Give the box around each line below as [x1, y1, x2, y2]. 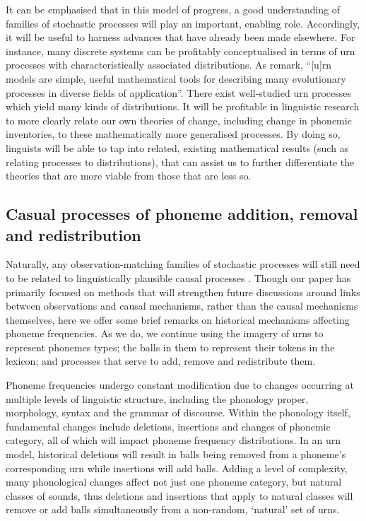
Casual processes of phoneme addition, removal [6, 203, 358, 225]
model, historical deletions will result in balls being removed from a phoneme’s [6, 447, 346, 462]
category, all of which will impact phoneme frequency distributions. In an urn [6, 433, 341, 447]
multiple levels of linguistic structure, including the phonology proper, [6, 391, 309, 406]
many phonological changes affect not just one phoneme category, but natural [6, 474, 342, 489]
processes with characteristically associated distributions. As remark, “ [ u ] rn [6, 57, 332, 72]
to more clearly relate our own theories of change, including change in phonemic [6, 112, 352, 127]
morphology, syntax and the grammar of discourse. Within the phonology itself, [6, 405, 350, 420]
